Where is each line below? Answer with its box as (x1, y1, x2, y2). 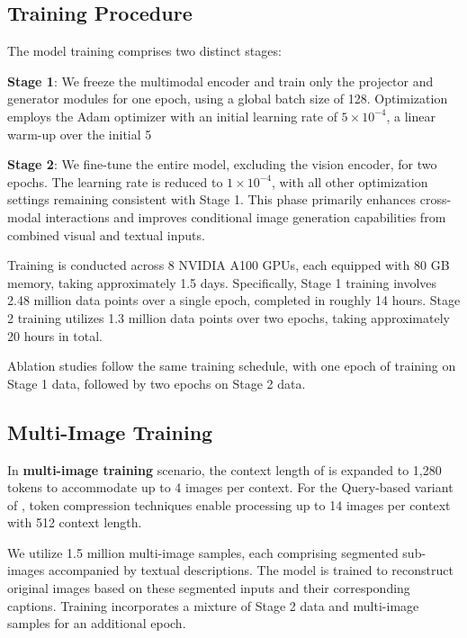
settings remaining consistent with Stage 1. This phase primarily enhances (7, 190, 417, 209)
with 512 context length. (7, 513, 142, 532)
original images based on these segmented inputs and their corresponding (7, 579, 410, 598)
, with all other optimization (271, 172, 428, 191)
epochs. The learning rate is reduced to (7, 172, 223, 191)
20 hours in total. (7, 326, 103, 345)
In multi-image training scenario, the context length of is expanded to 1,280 (7, 460, 442, 479)
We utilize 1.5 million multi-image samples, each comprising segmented (7, 543, 399, 562)
